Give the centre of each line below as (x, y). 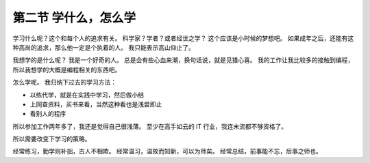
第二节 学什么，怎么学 (74, 18)
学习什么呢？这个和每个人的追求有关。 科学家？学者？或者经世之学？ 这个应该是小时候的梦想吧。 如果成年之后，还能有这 (183, 38)
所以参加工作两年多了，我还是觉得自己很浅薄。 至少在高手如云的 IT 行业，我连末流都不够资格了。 (150, 126)
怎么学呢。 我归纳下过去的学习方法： (64, 83)
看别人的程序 (48, 114)
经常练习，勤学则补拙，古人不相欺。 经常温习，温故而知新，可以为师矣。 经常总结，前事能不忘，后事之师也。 (167, 151)
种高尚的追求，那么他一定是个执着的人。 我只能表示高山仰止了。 (103, 47)
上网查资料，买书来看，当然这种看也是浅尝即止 (96, 104)
